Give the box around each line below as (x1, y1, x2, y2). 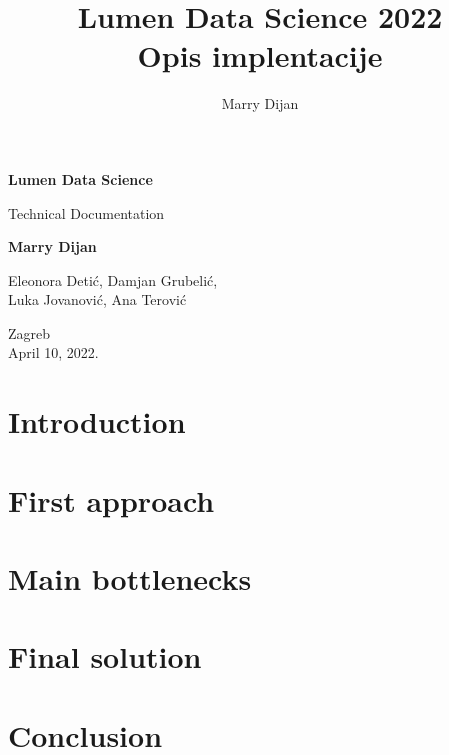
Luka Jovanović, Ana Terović (8, 289, 187, 310)
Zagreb (8, 322, 51, 343)
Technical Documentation (8, 202, 165, 223)
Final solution (8, 636, 202, 677)
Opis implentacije (137, 35, 383, 76)
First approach (8, 479, 215, 520)
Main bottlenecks (8, 558, 252, 598)
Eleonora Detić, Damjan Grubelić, (8, 269, 218, 290)
